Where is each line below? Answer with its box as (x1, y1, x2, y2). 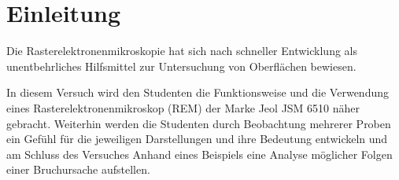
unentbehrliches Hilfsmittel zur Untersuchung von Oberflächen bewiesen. (6, 57, 357, 74)
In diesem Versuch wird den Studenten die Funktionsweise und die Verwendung (6, 84, 389, 101)
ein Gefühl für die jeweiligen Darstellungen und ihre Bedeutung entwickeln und (6, 130, 388, 147)
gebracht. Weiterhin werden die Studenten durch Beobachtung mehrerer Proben (6, 115, 391, 131)
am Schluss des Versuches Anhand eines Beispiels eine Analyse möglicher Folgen (6, 145, 393, 162)
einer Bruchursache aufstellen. (6, 161, 150, 178)
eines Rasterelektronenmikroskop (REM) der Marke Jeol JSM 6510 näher (6, 99, 360, 116)
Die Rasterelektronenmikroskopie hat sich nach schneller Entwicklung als (6, 42, 357, 59)
